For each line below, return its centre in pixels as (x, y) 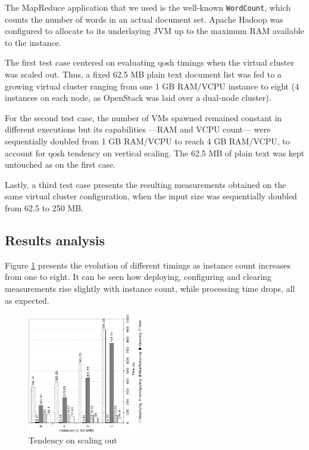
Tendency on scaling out (73, 440)
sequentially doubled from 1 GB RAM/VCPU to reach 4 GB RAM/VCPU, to (147, 141)
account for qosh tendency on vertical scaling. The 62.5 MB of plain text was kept (155, 152)
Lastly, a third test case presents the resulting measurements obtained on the (146, 184)
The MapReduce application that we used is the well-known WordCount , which (148, 7)
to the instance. (33, 42)
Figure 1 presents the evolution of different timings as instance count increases (148, 265)
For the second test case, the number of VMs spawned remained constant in (143, 117)
